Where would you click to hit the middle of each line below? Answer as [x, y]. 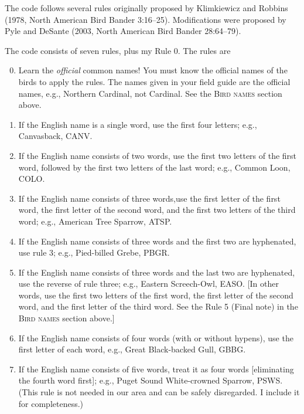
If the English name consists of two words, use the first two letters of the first [158, 155]
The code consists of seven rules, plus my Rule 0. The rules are [118, 50]
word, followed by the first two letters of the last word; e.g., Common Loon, [154, 167]
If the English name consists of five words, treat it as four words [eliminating [156, 369]
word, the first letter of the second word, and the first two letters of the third [157, 210]
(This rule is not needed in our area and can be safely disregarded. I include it [159, 392]
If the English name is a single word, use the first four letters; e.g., [138, 124]
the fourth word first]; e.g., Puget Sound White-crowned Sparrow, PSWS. [151, 380]
